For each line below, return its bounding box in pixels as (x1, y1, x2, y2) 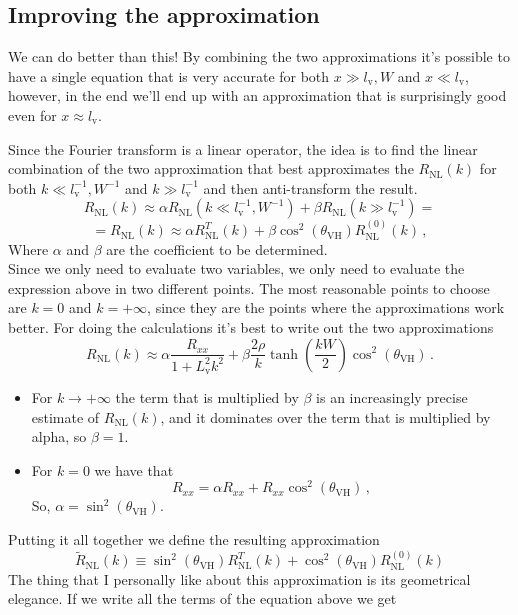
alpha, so (31, 426, 87, 447)
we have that (94, 459, 174, 480)
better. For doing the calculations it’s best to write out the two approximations (8, 316, 494, 337)
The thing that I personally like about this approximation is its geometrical (8, 568, 471, 589)
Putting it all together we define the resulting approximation (8, 529, 380, 549)
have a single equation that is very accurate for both (8, 65, 330, 86)
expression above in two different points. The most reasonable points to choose (8, 277, 490, 298)
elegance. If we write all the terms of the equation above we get (8, 588, 397, 609)
